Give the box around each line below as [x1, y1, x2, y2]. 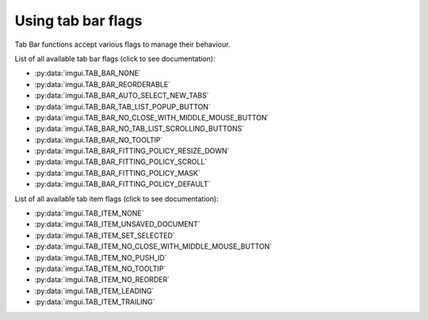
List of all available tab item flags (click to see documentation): [14, 194, 219, 204]
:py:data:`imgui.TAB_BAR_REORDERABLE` [34, 79, 170, 89]
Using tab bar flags [14, 12, 143, 29]
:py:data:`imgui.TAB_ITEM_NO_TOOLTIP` [34, 264, 166, 273]
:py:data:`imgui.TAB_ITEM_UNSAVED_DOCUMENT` [34, 219, 201, 229]
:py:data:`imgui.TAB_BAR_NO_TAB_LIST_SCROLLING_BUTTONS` [34, 124, 245, 134]
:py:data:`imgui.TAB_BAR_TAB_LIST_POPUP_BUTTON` [34, 101, 212, 111]
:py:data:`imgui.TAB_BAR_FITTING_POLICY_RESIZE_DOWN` [34, 147, 230, 156]
